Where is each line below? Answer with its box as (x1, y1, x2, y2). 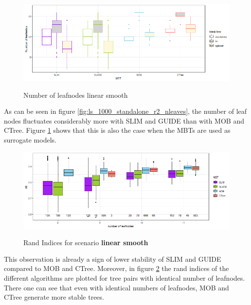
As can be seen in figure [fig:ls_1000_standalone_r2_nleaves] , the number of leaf (4, 106, 247, 116)
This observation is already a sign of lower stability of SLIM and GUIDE (4, 253, 221, 264)
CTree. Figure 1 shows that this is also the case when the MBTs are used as (4, 125, 231, 135)
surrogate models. (4, 134, 56, 144)
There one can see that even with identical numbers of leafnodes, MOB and (4, 282, 229, 292)
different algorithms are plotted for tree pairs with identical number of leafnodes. (4, 272, 245, 283)
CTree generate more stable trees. (4, 292, 104, 302)
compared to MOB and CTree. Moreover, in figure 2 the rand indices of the (4, 263, 229, 273)
